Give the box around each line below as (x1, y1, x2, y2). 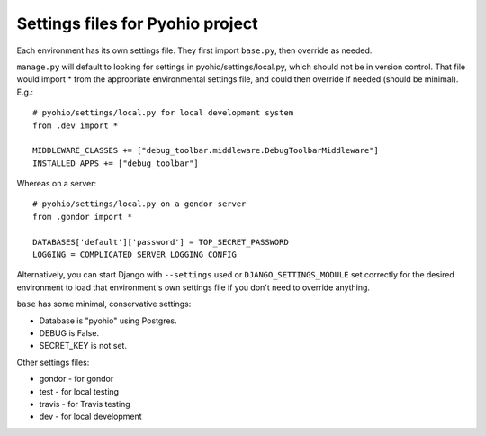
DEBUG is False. (39, 327, 99, 338)
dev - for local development (39, 411, 142, 422)
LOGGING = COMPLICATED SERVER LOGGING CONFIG (32, 250, 238, 260)
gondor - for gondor (39, 374, 114, 385)
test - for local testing (39, 386, 120, 396)
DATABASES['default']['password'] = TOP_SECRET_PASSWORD (32, 237, 290, 247)
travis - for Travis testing (39, 398, 130, 409)
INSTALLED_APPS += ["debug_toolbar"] (32, 158, 200, 168)
